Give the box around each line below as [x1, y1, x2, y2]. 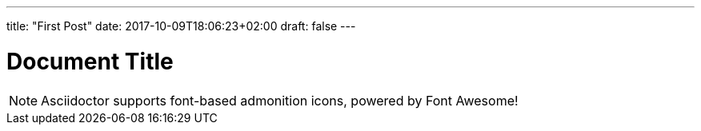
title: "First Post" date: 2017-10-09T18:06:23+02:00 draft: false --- [6, 19, 356, 33]
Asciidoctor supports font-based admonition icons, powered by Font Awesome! [41, 92, 519, 109]
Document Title [6, 47, 174, 75]
